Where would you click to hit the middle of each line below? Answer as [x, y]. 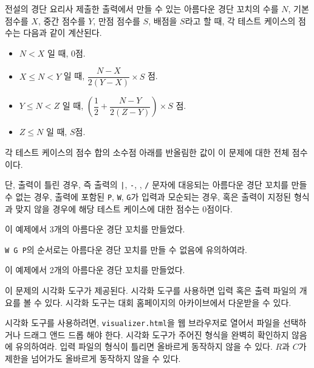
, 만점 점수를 [117, 20]
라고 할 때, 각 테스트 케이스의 [240, 20]
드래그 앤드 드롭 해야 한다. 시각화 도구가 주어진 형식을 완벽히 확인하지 [156, 334]
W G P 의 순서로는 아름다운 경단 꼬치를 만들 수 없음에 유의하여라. [126, 249]
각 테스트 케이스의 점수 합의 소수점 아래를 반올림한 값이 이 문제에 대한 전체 [147, 152]
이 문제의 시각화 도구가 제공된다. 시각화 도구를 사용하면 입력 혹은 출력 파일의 [151, 290]
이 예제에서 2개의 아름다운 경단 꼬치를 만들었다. [95, 270]
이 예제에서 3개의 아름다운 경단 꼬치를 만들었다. [95, 229]
